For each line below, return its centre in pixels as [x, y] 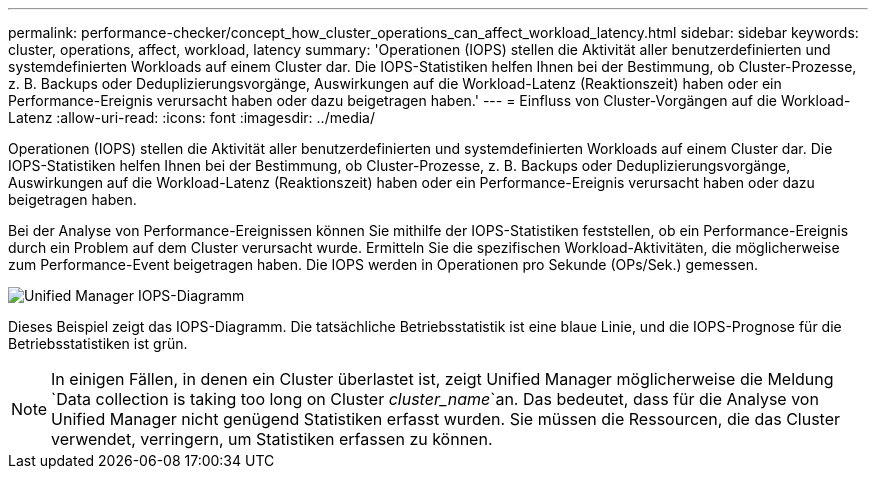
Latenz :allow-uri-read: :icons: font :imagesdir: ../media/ [191, 117]
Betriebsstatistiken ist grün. [98, 343]
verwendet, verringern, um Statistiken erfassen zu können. [272, 439]
